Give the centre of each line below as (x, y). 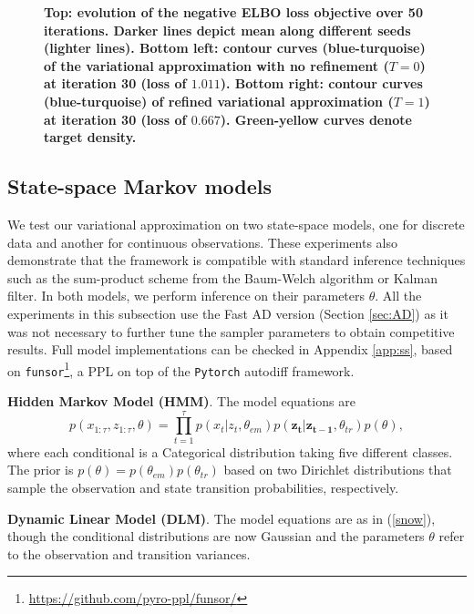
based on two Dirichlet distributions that (338, 470)
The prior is (41, 470)
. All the (398, 296)
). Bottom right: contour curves (321, 83)
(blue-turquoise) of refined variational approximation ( (219, 101)
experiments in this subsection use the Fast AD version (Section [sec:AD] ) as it (228, 313)
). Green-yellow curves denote (316, 119)
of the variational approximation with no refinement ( (216, 65)
